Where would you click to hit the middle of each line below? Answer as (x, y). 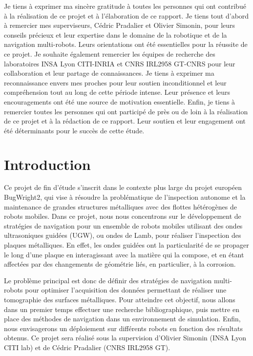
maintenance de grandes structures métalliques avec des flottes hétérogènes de (121, 206)
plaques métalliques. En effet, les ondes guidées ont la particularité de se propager (126, 245)
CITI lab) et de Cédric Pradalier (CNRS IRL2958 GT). (87, 347)
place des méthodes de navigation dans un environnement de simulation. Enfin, (122, 319)
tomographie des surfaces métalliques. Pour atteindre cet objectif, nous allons (120, 299)
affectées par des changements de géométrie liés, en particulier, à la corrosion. (120, 264)
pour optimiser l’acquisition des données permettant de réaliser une (126, 290)
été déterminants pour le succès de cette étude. (74, 130)
